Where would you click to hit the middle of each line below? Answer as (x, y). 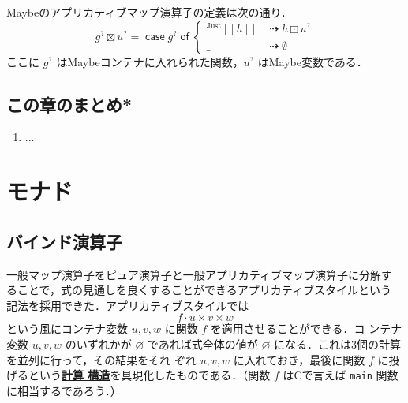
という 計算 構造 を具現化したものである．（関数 (149, 375)
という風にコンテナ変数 (67, 328)
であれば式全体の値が (202, 343)
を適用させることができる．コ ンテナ (306, 328)
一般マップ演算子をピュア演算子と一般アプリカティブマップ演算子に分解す (199, 274)
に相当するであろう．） (64, 390)
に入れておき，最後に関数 (299, 359)
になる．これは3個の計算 (337, 343)
